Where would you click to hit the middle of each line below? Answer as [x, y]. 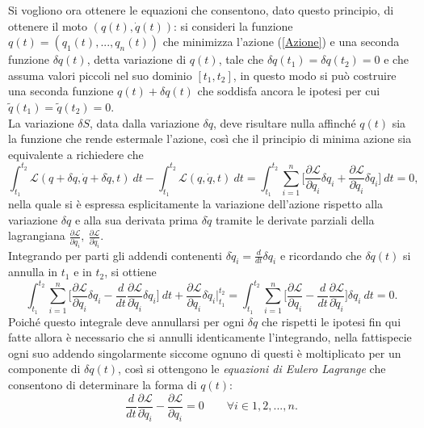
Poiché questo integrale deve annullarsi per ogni [126, 321]
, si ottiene [130, 272]
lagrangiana [37, 235]
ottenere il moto [48, 25]
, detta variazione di [136, 59]
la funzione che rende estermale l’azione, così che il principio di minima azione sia [210, 138]
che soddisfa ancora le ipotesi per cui [289, 91]
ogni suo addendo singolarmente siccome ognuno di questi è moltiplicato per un [205, 352]
